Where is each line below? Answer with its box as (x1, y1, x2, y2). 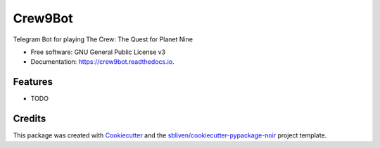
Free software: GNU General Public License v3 (30, 48, 166, 56)
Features (13, 76, 53, 88)
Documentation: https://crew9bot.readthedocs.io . (30, 58, 175, 66)
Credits (13, 113, 46, 125)
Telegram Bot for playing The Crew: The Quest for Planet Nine (13, 35, 194, 43)
